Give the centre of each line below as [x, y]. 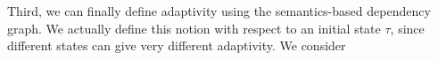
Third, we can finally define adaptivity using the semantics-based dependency [219, 11]
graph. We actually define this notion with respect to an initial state [194, 28]
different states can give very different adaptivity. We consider [177, 45]
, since [407, 28]
